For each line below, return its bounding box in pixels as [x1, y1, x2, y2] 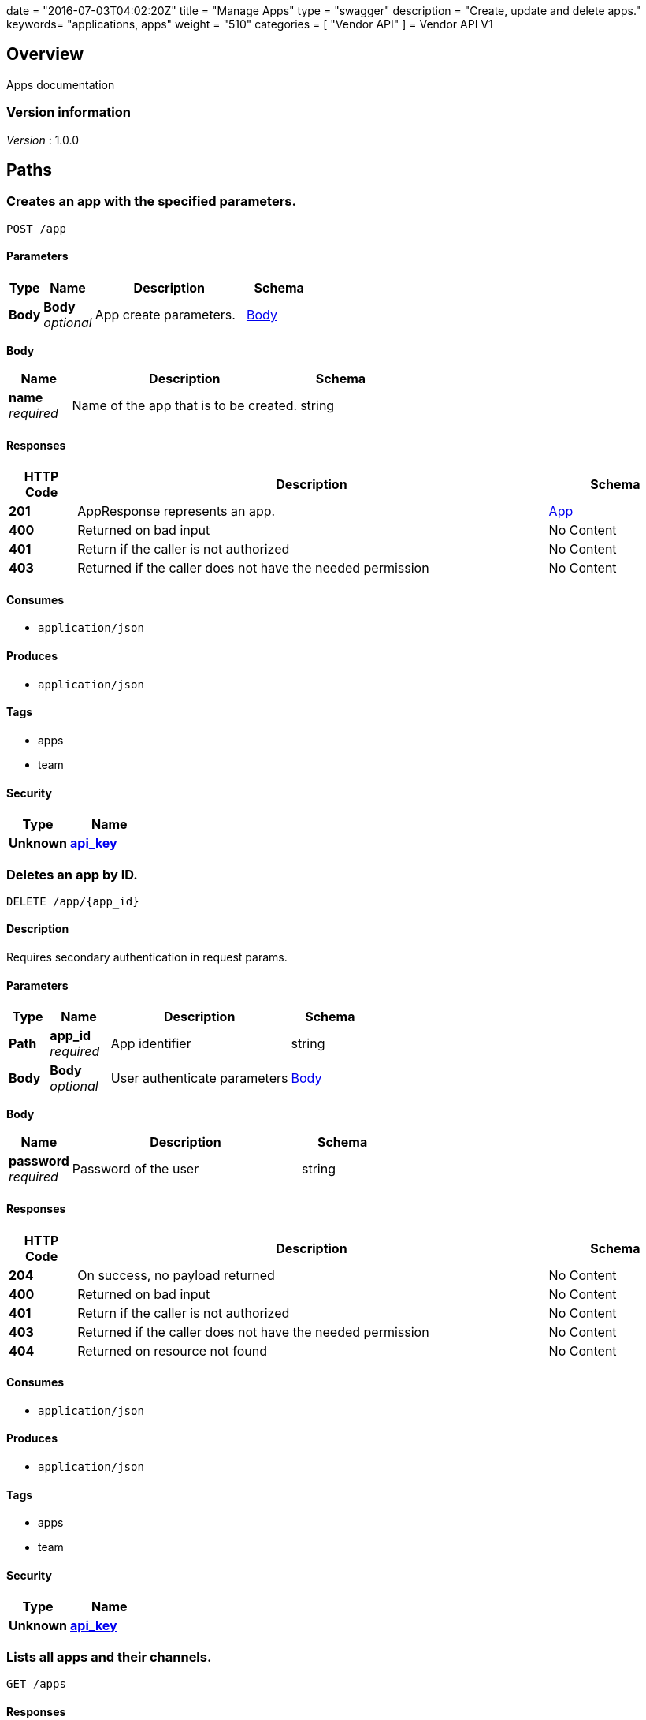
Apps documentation [6, 77, 115, 91]
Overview [6, 44, 84, 65]
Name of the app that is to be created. [72, 397, 298, 414]
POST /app [6, 222, 66, 235]
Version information [6, 104, 131, 121]
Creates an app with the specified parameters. [6, 193, 296, 210]
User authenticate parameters [110, 1070, 288, 1087]
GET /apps [6, 1677, 66, 1691]
